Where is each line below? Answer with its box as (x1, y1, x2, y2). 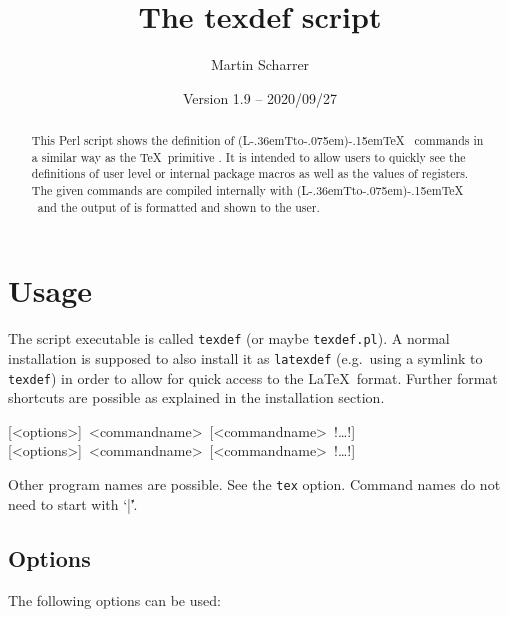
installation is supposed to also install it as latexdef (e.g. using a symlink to (8, 347, 483, 368)
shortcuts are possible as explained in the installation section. (8, 387, 385, 408)
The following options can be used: (8, 589, 221, 610)
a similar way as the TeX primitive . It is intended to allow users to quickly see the (31, 148, 466, 165)
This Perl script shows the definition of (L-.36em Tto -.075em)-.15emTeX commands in (31, 132, 484, 149)
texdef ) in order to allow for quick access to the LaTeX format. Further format (8, 367, 498, 388)
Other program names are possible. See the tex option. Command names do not (8, 474, 501, 495)
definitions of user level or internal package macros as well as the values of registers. (31, 165, 469, 182)
